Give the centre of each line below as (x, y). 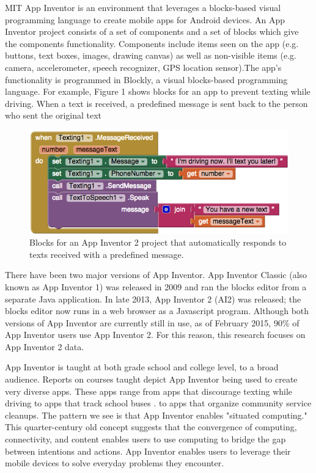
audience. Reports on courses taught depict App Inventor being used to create (151, 379)
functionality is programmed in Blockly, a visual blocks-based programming (146, 79)
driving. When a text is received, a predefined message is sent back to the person (156, 103)
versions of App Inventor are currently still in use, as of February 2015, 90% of (152, 322)
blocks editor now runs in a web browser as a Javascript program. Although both (157, 311)
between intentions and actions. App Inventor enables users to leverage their (148, 451)
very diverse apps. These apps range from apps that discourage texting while (149, 391)
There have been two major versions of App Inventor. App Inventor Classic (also (156, 275)
